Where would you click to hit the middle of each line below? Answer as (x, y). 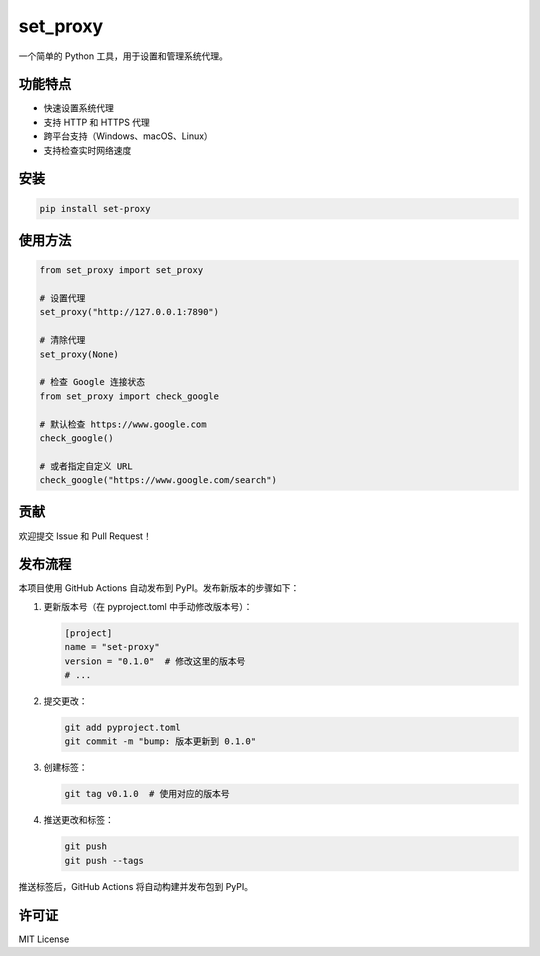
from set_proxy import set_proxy (121, 270)
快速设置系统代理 (78, 108)
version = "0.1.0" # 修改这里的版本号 (155, 661)
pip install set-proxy (95, 208)
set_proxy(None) (79, 354)
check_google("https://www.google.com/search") (158, 480)
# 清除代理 (62, 340)
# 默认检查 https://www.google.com (123, 424)
